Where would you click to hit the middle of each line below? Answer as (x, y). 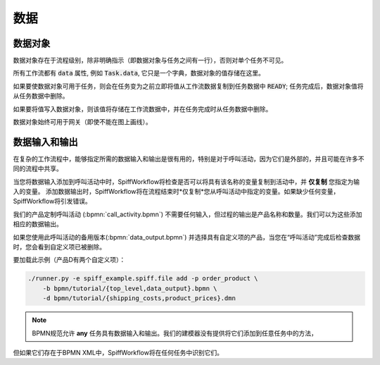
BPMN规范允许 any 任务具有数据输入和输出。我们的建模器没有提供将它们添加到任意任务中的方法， (175, 333)
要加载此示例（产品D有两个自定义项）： (69, 260)
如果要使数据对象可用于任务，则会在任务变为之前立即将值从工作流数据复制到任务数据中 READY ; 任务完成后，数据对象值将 (188, 86)
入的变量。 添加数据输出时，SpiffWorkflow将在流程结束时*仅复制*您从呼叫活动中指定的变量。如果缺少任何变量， (176, 192)
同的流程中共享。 (38, 168)
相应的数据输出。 (38, 224)
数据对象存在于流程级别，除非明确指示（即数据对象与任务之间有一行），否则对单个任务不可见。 (150, 61)
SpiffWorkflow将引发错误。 (52, 202)
